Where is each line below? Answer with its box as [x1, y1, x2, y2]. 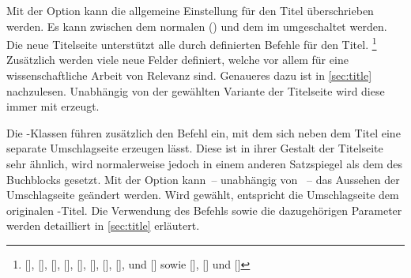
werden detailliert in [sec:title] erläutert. [6, 217, 200, 234]
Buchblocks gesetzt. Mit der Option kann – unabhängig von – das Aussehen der [6, 171, 400, 187]
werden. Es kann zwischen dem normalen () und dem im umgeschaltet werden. [6, 17, 387, 34]
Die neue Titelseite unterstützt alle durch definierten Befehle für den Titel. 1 [6, 34, 377, 52]
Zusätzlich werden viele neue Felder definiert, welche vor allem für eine [6, 51, 349, 68]
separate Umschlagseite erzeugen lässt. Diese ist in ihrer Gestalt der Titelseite [6, 140, 383, 156]
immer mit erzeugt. [6, 98, 100, 115]
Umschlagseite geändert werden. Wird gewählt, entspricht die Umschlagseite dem [6, 186, 399, 203]
